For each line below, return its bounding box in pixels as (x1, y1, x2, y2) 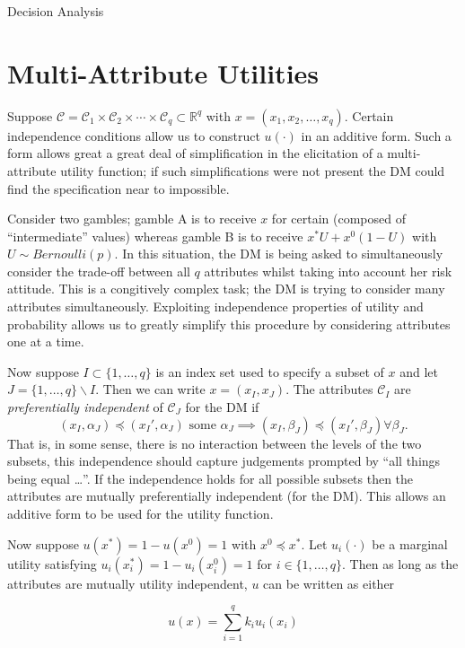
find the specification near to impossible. (7, 179, 230, 197)
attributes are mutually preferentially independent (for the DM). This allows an (7, 486, 446, 505)
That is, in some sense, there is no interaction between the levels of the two (7, 433, 422, 452)
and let (399, 362, 438, 381)
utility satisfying (7, 554, 97, 573)
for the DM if (185, 398, 259, 416)
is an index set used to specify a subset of (155, 362, 384, 381)
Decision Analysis (7, 2, 104, 20)
